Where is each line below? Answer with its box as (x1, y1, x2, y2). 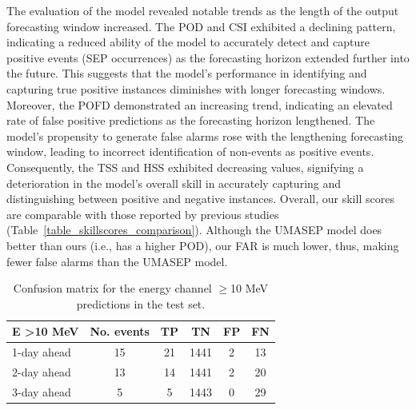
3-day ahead (12, 383, 71, 400)
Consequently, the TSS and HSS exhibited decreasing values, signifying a (6, 158, 364, 175)
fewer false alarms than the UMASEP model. (6, 253, 228, 269)
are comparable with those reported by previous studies (6, 205, 279, 222)
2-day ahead (12, 363, 71, 380)
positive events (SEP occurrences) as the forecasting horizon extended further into (6, 49, 410, 66)
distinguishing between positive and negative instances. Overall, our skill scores (6, 190, 394, 207)
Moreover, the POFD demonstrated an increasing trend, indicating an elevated (6, 96, 393, 113)
